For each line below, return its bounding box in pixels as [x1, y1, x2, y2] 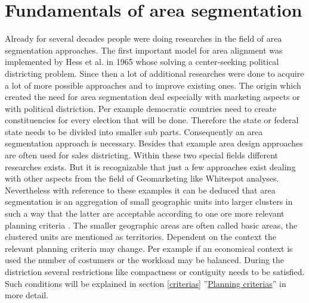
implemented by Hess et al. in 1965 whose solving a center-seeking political [5, 55, 279, 68]
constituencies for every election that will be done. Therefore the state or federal [5, 114, 299, 126]
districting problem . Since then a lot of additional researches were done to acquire [5, 67, 304, 79]
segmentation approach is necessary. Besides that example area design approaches [5, 137, 303, 149]
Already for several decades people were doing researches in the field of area [5, 32, 282, 45]
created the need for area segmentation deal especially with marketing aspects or [5, 90, 300, 103]
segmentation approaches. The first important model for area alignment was [5, 43, 283, 56]
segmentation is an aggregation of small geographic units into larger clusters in [5, 195, 293, 208]
